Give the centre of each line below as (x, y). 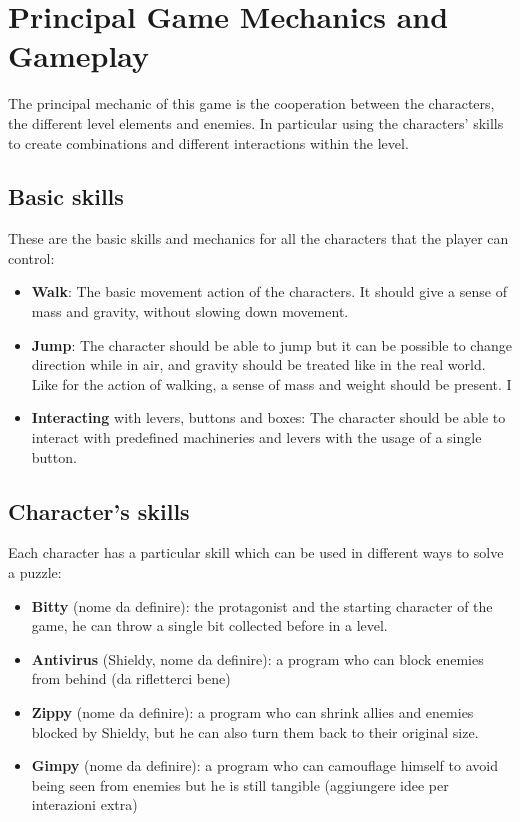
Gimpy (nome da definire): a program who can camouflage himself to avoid (264, 765)
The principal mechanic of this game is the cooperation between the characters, (251, 103)
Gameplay (79, 55)
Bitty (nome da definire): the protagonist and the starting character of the (262, 605)
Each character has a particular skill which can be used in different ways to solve (256, 552)
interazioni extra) (84, 804)
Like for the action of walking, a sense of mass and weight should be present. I (271, 383)
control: (31, 257)
